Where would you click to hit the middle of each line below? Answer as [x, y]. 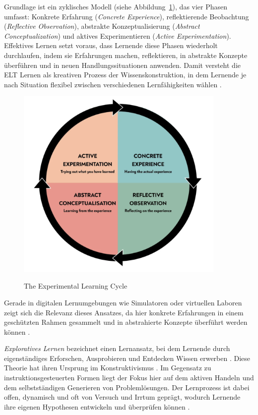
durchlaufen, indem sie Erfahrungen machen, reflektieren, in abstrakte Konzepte [126, 55]
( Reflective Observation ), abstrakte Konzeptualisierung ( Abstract [102, 26]
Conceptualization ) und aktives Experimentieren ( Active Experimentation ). [118, 35]
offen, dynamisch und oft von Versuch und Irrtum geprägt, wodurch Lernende [122, 397]
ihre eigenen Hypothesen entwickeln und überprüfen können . [97, 406]
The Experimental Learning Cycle [76, 286]
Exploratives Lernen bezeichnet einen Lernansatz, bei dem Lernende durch [117, 348]
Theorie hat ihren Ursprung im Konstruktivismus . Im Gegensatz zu [108, 368]
